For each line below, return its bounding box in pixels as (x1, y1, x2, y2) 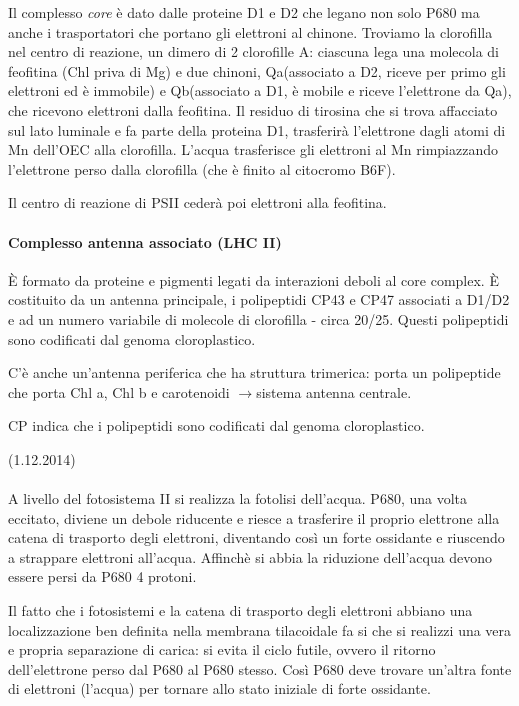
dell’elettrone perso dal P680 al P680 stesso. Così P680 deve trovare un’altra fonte (8, 658, 512, 679)
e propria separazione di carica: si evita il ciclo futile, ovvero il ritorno (8, 639, 436, 660)
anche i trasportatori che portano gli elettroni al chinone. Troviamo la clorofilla (8, 21, 493, 42)
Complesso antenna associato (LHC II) (8, 231, 282, 252)
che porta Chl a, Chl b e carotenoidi (8, 381, 230, 402)
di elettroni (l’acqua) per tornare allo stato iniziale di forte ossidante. (8, 678, 431, 699)
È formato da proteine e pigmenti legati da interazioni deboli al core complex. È (8, 269, 499, 290)
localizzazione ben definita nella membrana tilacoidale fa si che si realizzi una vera (8, 619, 512, 640)
